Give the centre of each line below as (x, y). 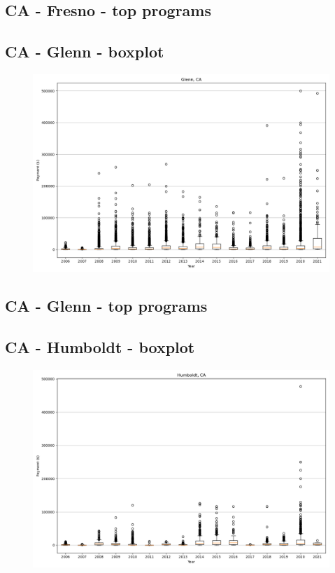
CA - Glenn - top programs (106, 306)
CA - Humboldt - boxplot (100, 347)
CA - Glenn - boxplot (85, 51)
